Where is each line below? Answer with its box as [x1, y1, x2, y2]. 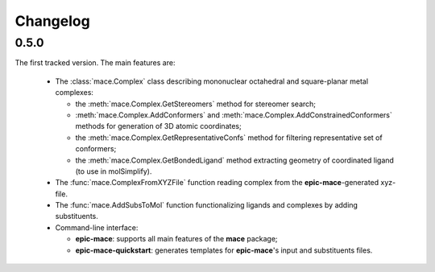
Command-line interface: [55, 222, 139, 233]
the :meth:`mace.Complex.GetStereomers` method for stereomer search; [75, 99, 317, 109]
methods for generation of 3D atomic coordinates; [75, 122, 242, 131]
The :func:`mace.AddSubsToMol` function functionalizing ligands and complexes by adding [55, 200, 358, 210]
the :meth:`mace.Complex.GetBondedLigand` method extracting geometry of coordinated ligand [75, 155, 395, 165]
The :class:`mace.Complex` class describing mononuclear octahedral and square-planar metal [55, 76, 369, 86]
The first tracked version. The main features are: [14, 58, 176, 68]
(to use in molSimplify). [75, 166, 152, 176]
